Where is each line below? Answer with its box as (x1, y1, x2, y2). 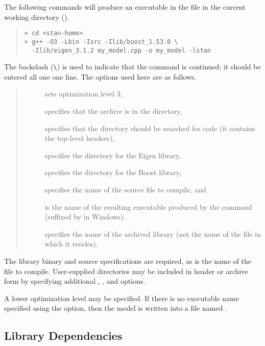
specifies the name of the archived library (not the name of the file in (44, 228, 261, 239)
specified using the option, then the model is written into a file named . (4, 303, 227, 313)
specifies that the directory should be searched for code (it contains (44, 122, 255, 133)
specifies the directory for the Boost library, (44, 167, 181, 178)
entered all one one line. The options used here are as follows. (4, 71, 197, 82)
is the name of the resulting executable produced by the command (44, 201, 252, 212)
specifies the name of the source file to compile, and (44, 184, 206, 194)
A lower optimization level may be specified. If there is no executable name (4, 292, 239, 303)
